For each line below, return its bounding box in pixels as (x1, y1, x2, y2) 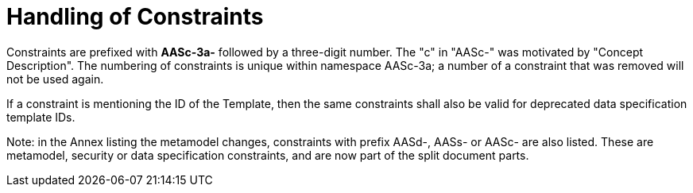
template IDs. (6, 110, 75, 124)
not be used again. (6, 71, 104, 86)
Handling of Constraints (6, 3, 264, 30)
